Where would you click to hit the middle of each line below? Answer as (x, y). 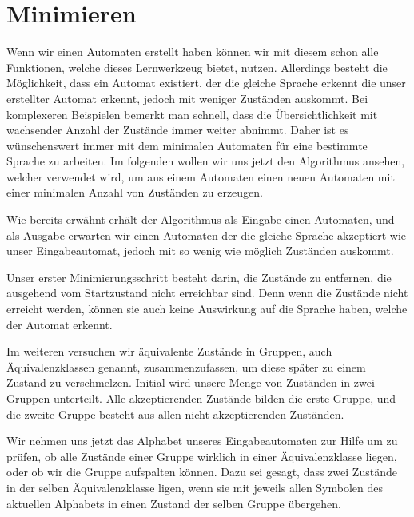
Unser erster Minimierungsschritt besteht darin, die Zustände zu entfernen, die (199, 277)
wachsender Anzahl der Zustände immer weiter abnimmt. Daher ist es (178, 130)
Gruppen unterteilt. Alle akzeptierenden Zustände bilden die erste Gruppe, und (201, 398)
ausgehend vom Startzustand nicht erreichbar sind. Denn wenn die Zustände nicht (207, 293)
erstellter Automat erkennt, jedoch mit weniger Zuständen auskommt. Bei (187, 98)
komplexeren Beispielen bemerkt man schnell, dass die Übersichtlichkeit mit (192, 114)
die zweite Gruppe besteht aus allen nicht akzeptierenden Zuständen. (175, 414)
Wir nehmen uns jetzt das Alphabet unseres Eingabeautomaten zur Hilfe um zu (202, 441)
